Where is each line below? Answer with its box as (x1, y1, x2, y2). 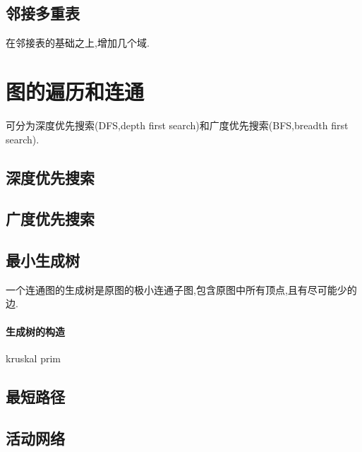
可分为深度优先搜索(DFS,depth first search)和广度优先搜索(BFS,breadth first (6, 117, 349, 132)
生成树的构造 (6, 323, 65, 338)
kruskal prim (6, 350, 61, 365)
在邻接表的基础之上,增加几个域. (6, 35, 150, 50)
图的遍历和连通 (6, 76, 145, 105)
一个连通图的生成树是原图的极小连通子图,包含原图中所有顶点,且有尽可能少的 (6, 282, 357, 297)
